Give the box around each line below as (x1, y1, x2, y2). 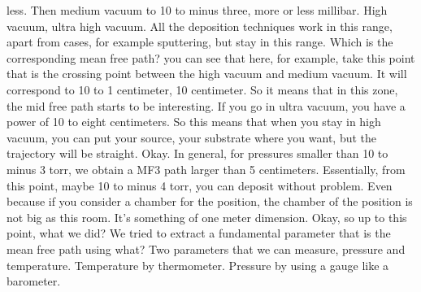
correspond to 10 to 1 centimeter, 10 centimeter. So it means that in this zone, (7, 81, 398, 98)
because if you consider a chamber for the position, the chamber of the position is (7, 193, 413, 210)
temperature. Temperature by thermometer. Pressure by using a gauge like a (7, 256, 389, 273)
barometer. (7, 272, 61, 290)
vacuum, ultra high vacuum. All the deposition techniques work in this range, (7, 17, 393, 34)
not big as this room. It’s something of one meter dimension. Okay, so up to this (7, 208, 407, 225)
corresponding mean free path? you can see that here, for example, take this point (7, 49, 415, 66)
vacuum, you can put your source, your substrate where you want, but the (7, 129, 377, 146)
